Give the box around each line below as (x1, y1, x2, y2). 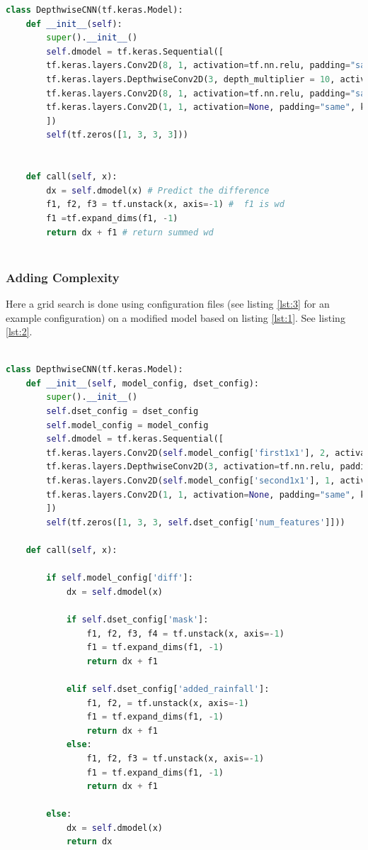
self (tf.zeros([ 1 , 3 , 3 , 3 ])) (46, 130, 188, 140)
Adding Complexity (6, 268, 120, 286)
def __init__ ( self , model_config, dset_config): (25, 378, 259, 388)
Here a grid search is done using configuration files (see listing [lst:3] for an (6, 296, 330, 311)
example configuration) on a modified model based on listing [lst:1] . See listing (6, 310, 345, 325)
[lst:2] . (6, 324, 33, 339)
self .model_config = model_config (46, 420, 209, 430)
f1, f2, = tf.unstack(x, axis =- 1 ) (86, 698, 249, 708)
